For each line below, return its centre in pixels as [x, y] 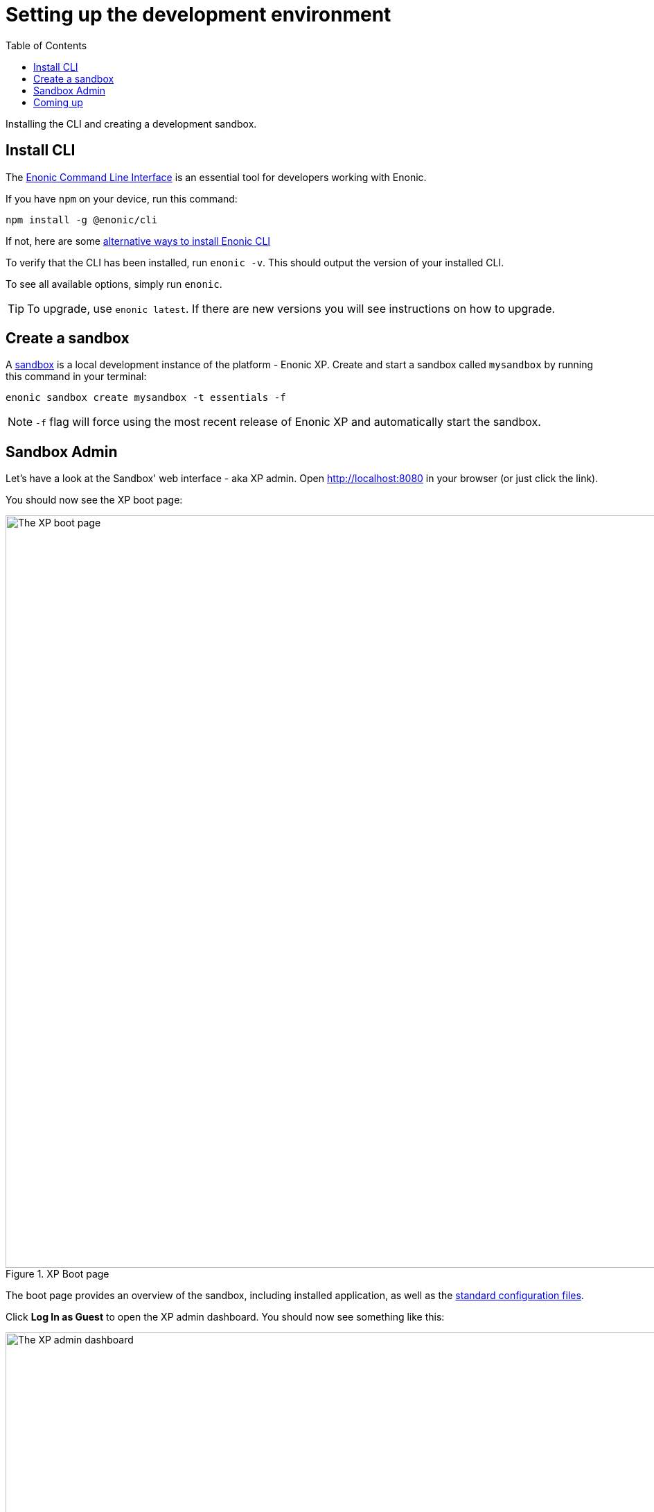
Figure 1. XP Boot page [58, 1274]
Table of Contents [46, 45]
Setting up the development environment [198, 15]
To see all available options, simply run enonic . [114, 284]
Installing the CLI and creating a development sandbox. [131, 123]
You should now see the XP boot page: [94, 500]
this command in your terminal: [76, 377]
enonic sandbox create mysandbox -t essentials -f [146, 398]
